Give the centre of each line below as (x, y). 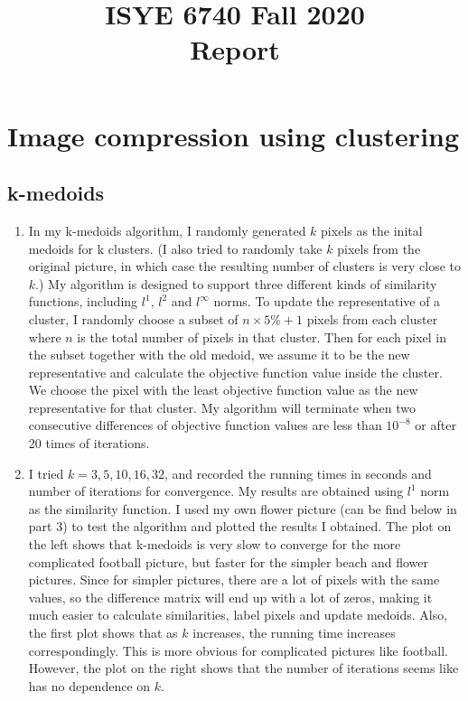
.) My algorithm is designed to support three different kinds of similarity (236, 283)
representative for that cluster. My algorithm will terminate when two (222, 407)
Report (235, 49)
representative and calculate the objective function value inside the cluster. (235, 372)
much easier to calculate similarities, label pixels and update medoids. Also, (238, 615)
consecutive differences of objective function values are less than (205, 425)
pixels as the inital (372, 230)
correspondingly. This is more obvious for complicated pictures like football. (238, 650)
